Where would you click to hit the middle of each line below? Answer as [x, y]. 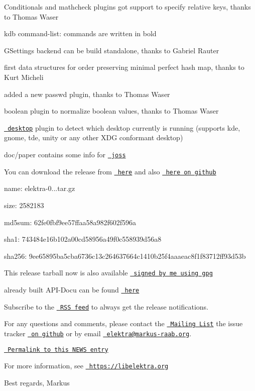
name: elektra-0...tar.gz [40, 188]
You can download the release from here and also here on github [110, 171]
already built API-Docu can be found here [72, 289]
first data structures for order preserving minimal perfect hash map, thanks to [124, 67]
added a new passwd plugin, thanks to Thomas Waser [87, 94]
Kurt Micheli [24, 77]
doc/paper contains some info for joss [65, 154]
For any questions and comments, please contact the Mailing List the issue [123, 323]
